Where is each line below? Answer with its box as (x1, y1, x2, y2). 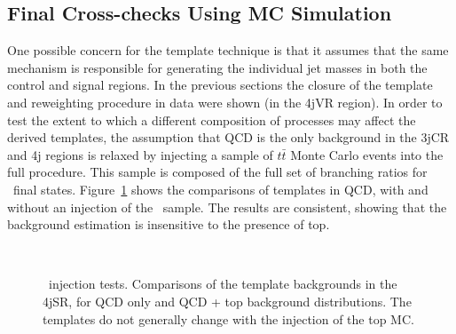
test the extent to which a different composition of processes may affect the (7, 110, 416, 129)
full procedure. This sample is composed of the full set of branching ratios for (7, 163, 428, 181)
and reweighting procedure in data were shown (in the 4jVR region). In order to (7, 92, 443, 111)
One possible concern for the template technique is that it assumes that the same (7, 41, 449, 60)
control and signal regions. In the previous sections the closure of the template (7, 76, 433, 94)
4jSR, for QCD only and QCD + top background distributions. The (43, 291, 412, 310)
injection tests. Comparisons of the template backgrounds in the (48, 274, 397, 293)
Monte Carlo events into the (290, 145, 444, 163)
